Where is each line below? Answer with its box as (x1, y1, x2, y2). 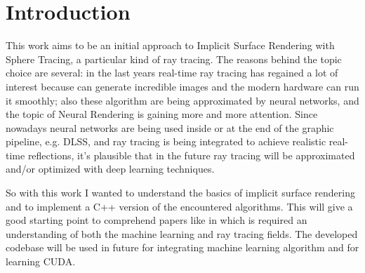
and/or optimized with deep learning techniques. (6, 161, 215, 176)
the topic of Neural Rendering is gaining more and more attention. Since (6, 107, 318, 121)
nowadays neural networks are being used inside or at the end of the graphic (6, 120, 334, 135)
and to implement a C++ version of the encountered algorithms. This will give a (6, 199, 353, 213)
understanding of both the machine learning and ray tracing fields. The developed (6, 226, 358, 241)
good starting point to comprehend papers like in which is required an (6, 213, 307, 227)
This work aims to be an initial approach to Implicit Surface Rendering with (6, 38, 335, 53)
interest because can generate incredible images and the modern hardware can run (6, 79, 359, 93)
